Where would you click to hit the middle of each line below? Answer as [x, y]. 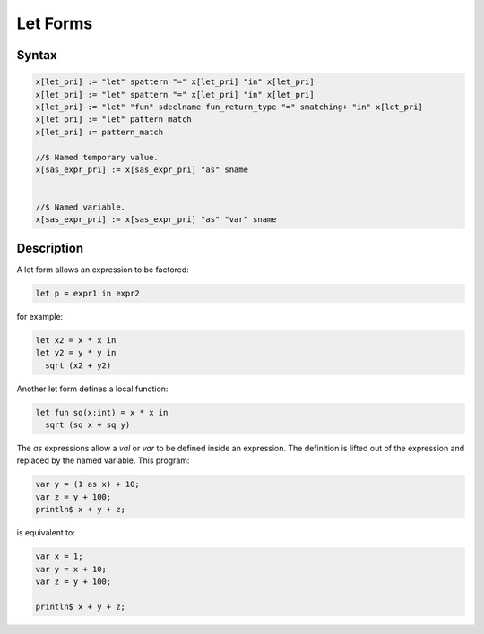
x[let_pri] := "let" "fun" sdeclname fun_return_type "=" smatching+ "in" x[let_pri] [229, 107]
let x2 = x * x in [76, 340]
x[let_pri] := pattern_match [99, 132]
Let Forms [55, 23]
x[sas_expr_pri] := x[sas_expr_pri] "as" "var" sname [156, 220]
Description [50, 248]
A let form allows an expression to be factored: [103, 270]
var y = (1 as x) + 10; [88, 484]
